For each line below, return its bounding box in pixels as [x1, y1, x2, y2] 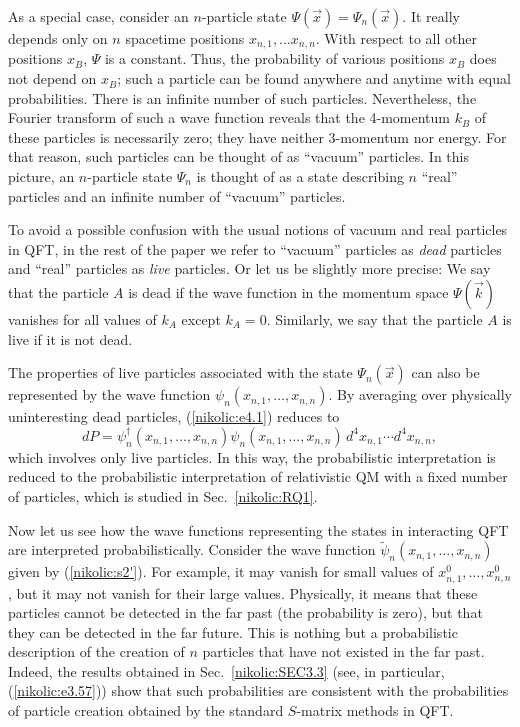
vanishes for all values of [8, 308, 157, 329]
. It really [402, 6, 460, 26]
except [181, 308, 221, 329]
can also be [411, 362, 480, 383]
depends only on [8, 28, 108, 48]
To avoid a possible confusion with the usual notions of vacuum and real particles [8, 219, 508, 240]
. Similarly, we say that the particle [266, 308, 483, 329]
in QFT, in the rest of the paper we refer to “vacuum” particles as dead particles [8, 238, 502, 259]
